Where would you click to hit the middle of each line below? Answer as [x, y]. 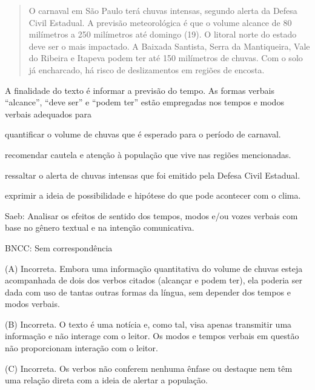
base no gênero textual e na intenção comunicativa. [100, 227]
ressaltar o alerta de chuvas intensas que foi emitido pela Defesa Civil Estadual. [153, 175]
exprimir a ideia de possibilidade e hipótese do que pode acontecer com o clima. [153, 195]
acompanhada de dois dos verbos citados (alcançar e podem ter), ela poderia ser [154, 280]
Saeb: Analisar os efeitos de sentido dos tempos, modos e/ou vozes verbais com [151, 215]
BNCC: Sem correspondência [59, 247]
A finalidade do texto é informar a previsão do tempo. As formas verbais [140, 90]
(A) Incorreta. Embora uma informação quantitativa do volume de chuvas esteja [154, 268]
